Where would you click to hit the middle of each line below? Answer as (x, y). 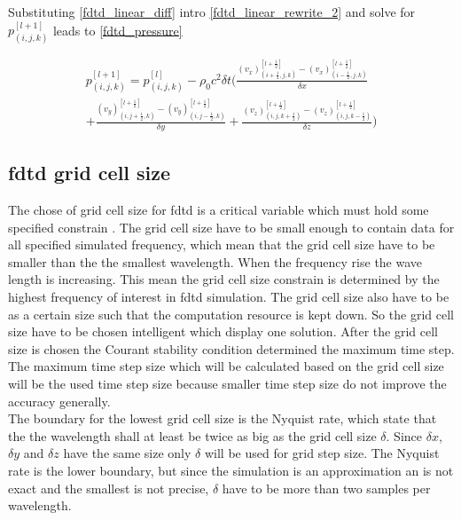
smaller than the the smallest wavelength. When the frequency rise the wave (215, 261)
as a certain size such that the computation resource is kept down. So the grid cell (231, 314)
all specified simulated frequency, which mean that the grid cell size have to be (222, 244)
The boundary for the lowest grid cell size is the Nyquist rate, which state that (223, 418)
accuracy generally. (59, 401)
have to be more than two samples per (326, 488)
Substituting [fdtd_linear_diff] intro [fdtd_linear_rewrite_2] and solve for (212, 12)
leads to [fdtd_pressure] (117, 30)
